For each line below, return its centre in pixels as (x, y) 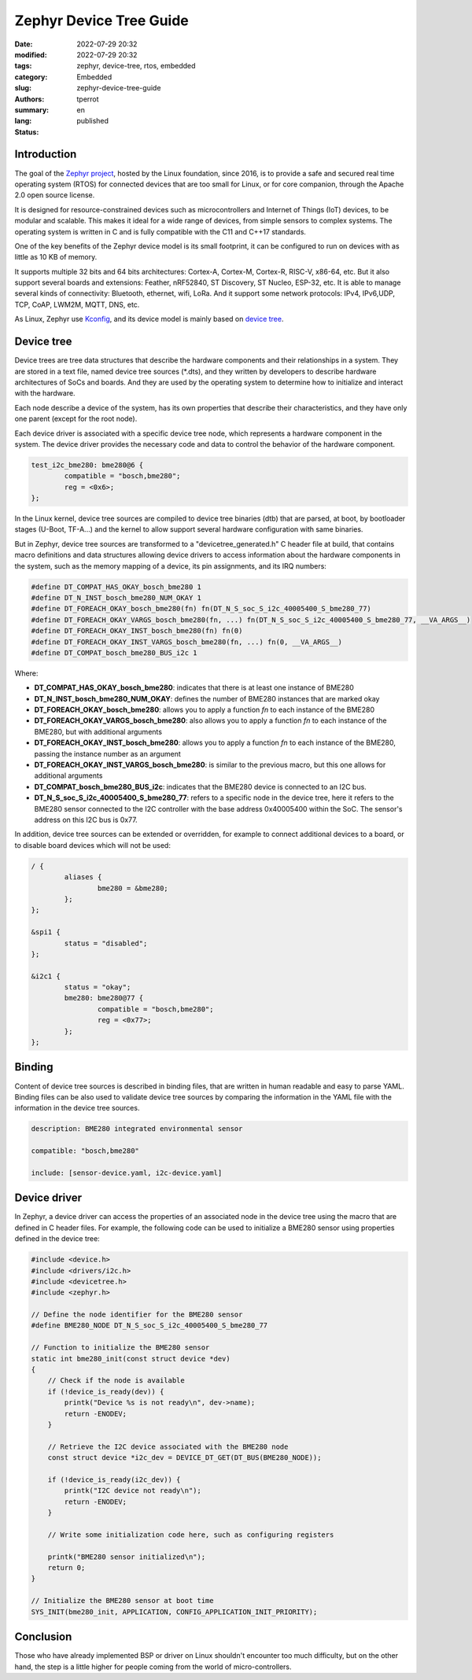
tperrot (88, 99)
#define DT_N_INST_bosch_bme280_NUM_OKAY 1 (116, 597)
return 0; (66, 1568)
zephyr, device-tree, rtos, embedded (136, 66)
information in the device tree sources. (77, 1108)
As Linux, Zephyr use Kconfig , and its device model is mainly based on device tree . (149, 319)
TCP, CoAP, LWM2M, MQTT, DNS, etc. (77, 304)
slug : (23, 88)
